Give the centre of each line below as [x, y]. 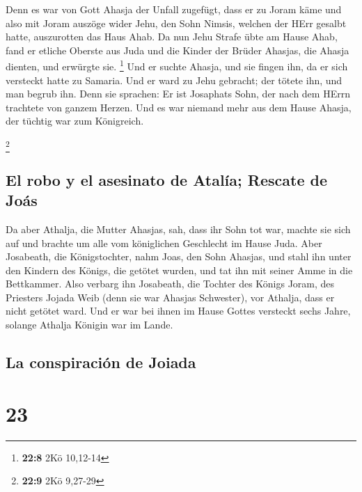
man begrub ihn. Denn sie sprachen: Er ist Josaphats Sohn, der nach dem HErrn [178, 94]
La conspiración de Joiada [101, 362]
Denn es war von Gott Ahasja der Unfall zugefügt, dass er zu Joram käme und [174, 9]
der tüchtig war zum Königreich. [75, 121]
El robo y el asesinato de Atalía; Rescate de [166, 179]
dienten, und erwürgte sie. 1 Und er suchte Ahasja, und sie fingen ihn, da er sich [177, 65]
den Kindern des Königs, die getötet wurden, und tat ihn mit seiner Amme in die [179, 270]
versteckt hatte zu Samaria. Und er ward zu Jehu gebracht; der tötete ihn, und [174, 80]
